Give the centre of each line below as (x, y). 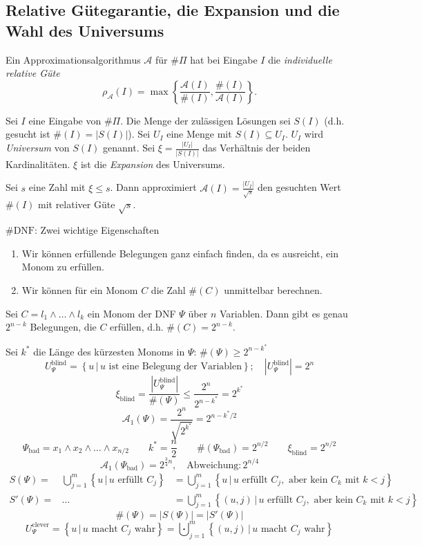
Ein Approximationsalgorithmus (73, 59)
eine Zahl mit (57, 187)
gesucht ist (28, 134)
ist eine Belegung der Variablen (175, 367)
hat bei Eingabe (224, 59)
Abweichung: (214, 465)
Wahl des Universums (85, 30)
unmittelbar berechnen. (273, 290)
